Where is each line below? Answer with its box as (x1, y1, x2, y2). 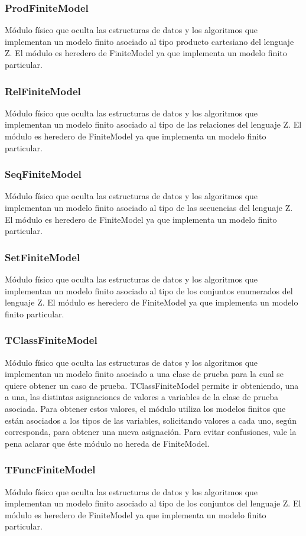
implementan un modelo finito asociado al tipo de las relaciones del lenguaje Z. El (5, 118, 302, 131)
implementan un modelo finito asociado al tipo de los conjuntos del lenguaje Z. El (5, 497, 301, 509)
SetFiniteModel (5, 249, 80, 264)
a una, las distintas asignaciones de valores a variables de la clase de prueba (5, 391, 279, 403)
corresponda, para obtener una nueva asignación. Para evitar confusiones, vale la (5, 425, 297, 438)
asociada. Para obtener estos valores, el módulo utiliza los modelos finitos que (5, 402, 286, 414)
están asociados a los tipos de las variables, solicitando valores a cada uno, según (5, 414, 297, 426)
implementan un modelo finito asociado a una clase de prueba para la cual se (5, 368, 284, 380)
